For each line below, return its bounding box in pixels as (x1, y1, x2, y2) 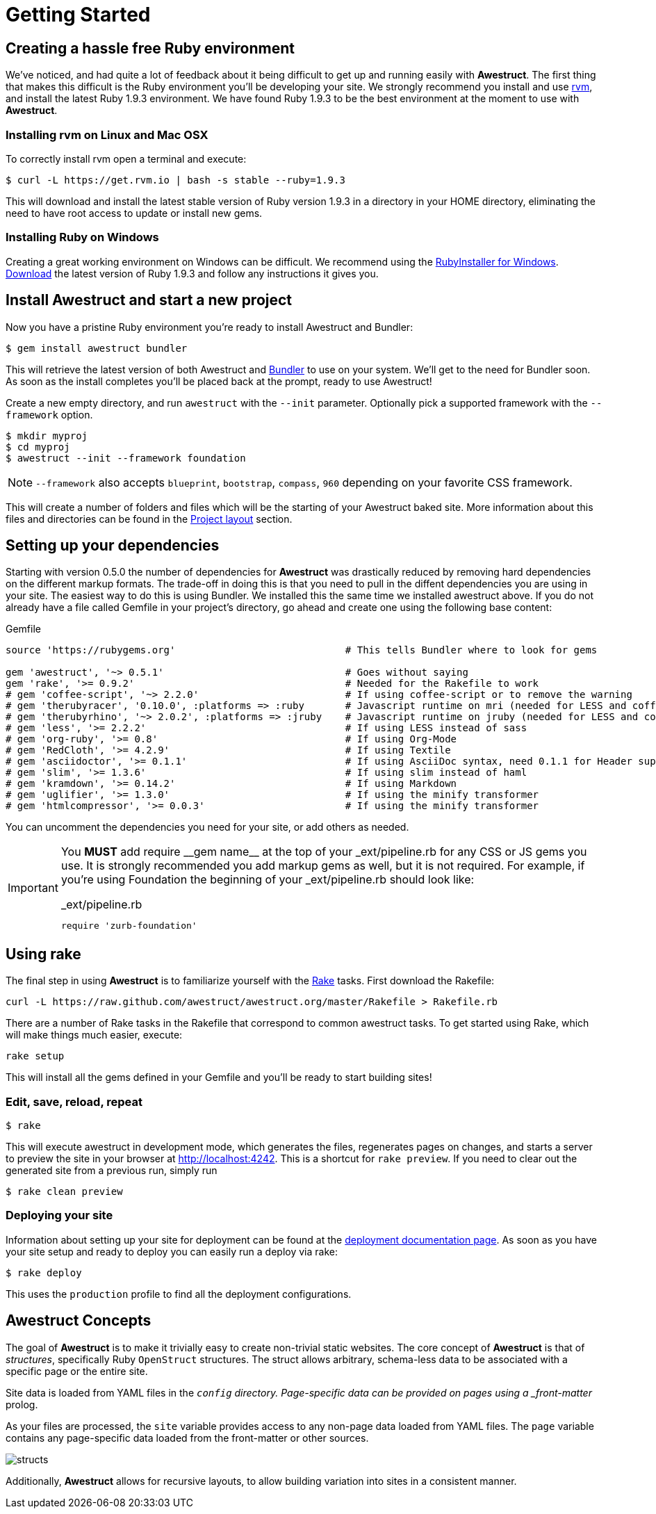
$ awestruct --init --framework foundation (6, 452, 246, 464)
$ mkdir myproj (6, 430, 88, 441)
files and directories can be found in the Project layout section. (6, 512, 293, 525)
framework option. (6, 408, 93, 421)
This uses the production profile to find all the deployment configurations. (6, 1287, 352, 1300)
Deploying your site (6, 1208, 113, 1223)
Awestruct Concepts (6, 1312, 151, 1330)
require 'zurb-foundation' (60, 920, 197, 931)
